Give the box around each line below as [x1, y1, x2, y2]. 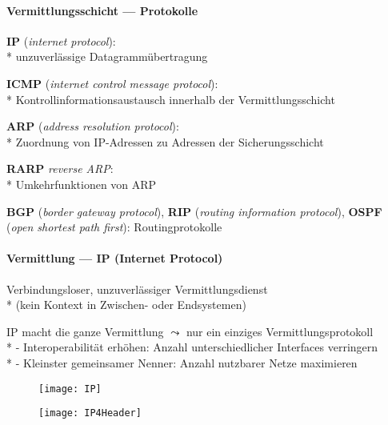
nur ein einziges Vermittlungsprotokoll [186, 323, 374, 339]
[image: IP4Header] [38, 407, 142, 419]
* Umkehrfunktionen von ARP [6, 175, 157, 192]
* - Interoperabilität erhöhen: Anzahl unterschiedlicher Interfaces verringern [6, 339, 378, 355]
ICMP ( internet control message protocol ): [6, 74, 218, 91]
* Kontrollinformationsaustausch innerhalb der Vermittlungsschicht [6, 90, 335, 107]
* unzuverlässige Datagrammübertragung [6, 48, 208, 65]
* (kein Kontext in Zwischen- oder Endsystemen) [6, 296, 246, 313]
